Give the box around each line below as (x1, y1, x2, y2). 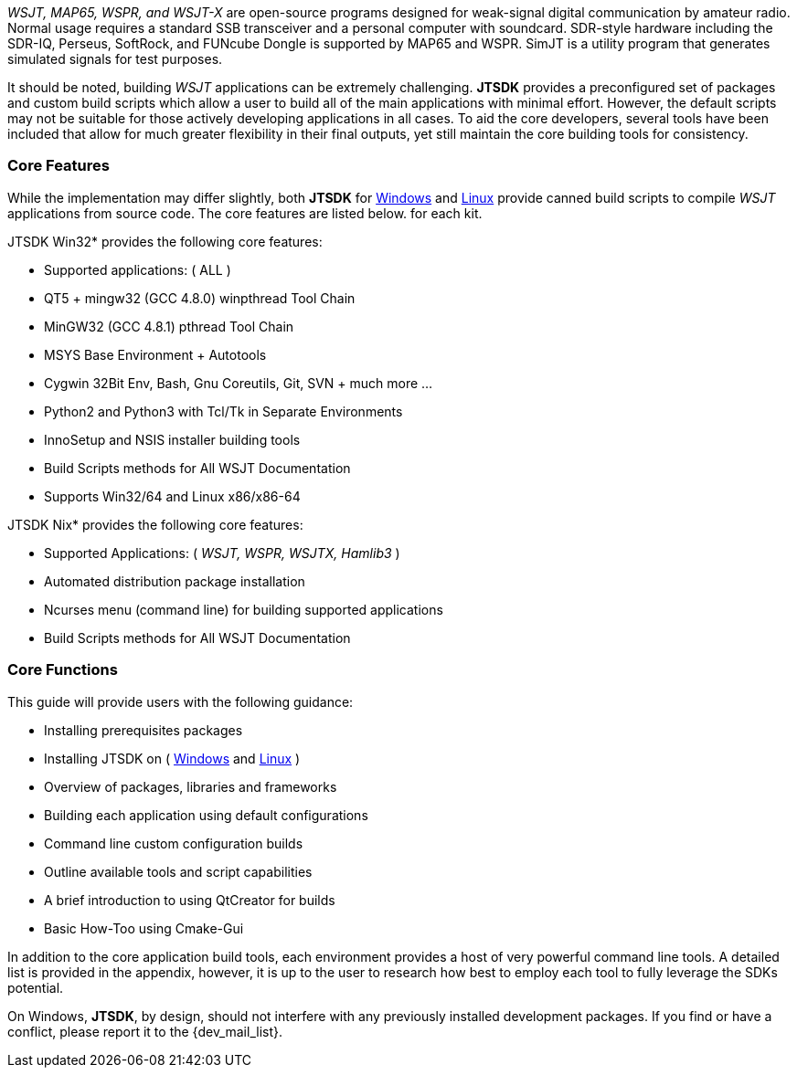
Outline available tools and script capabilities (44, 863, 313, 880)
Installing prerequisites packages (44, 722, 243, 738)
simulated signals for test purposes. (7, 51, 223, 67)
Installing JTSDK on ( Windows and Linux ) (44, 750, 301, 766)
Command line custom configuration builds (44, 835, 303, 851)
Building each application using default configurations (44, 806, 368, 823)
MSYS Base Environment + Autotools (44, 346, 267, 363)
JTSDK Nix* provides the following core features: (7, 516, 303, 532)
